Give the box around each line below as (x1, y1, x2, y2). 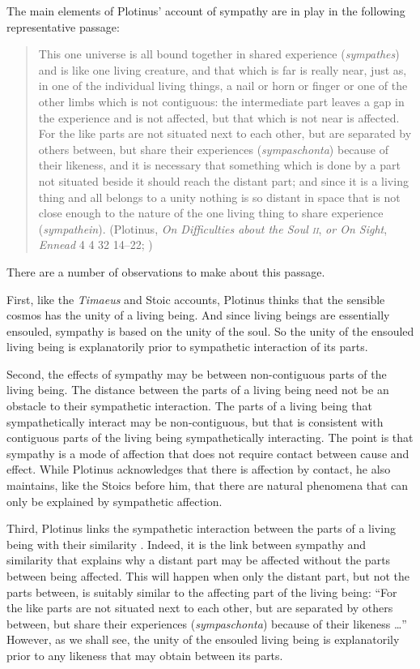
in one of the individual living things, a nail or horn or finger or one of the (38, 77, 408, 94)
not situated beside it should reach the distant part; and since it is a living (38, 172, 409, 189)
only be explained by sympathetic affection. (6, 492, 223, 509)
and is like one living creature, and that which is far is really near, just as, (38, 61, 407, 78)
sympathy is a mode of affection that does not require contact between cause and (6, 444, 409, 461)
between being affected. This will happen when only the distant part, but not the (6, 568, 409, 584)
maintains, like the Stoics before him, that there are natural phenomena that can (6, 477, 409, 494)
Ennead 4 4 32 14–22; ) (38, 236, 153, 253)
